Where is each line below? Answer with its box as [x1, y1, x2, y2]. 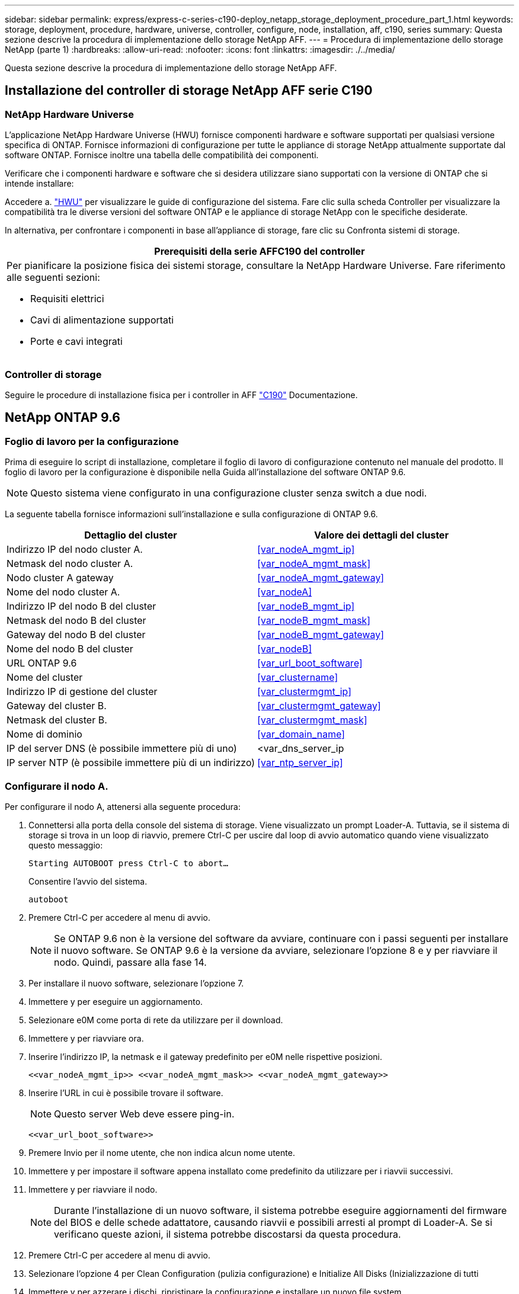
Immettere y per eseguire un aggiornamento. [28, 996, 203, 1007]
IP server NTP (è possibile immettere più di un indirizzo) [7, 757, 255, 769]
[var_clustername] [257, 671, 338, 684]
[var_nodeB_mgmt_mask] [257, 614, 371, 627]
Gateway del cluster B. [7, 700, 107, 712]
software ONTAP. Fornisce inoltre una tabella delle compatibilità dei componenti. [5, 150, 319, 161]
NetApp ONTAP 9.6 [5, 410, 120, 425]
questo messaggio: [28, 840, 103, 850]
